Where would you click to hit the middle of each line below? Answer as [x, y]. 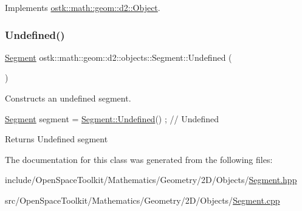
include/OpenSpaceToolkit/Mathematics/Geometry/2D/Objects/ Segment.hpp [151, 180]
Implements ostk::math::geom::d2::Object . [83, 7]
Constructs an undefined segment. [68, 98]
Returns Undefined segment [57, 139]
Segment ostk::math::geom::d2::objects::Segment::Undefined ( [118, 57]
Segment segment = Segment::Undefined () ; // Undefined [112, 118]
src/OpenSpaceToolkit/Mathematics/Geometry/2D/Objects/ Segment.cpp [142, 200]
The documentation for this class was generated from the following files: [139, 159]
